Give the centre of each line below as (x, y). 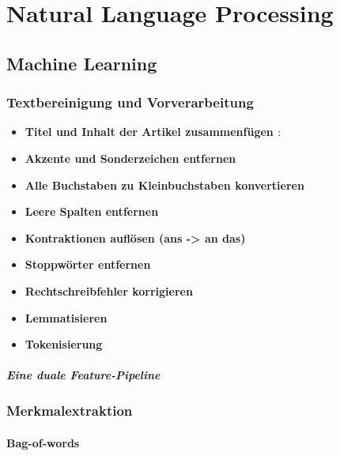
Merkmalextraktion (70, 411)
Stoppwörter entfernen (88, 264)
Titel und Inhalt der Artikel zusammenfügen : (153, 132)
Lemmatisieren (66, 317)
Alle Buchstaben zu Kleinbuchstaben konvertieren (164, 185)
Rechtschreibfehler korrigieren (109, 290)
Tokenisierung (64, 344)
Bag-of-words (43, 442)
